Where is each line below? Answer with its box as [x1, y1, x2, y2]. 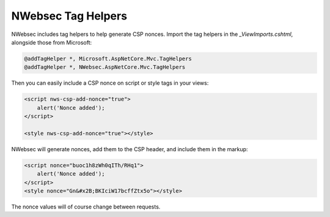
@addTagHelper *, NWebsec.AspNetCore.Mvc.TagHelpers [24, 64, 186, 71]
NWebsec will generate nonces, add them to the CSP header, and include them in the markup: [11, 145, 248, 152]
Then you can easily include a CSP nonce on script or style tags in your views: [11, 79, 209, 87]
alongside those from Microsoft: [11, 38, 92, 46]
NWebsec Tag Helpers [11, 9, 128, 23]
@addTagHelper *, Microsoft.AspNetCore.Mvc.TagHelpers [24, 55, 192, 62]
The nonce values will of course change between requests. [11, 203, 161, 210]
